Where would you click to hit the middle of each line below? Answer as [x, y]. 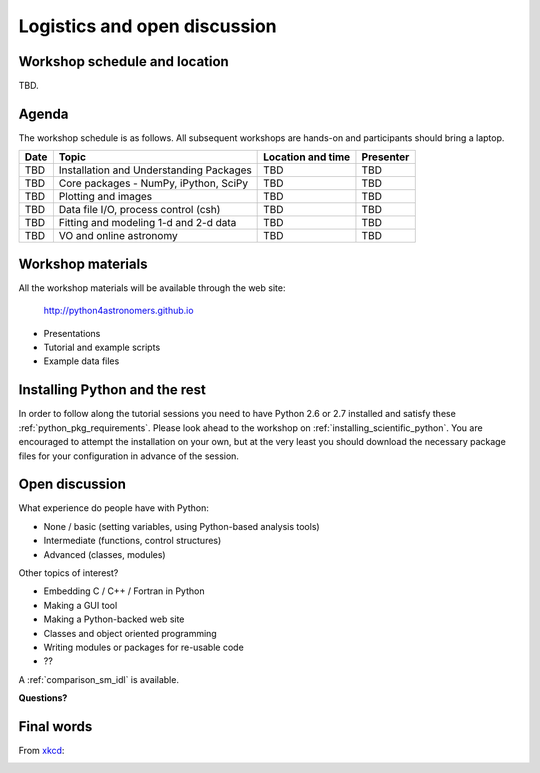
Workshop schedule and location [123, 61]
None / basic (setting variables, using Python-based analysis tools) [181, 526]
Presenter [385, 157]
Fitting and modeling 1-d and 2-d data [147, 223]
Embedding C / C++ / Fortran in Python [124, 591]
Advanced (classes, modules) [104, 554]
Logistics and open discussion [147, 26]
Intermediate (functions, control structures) [132, 541]
